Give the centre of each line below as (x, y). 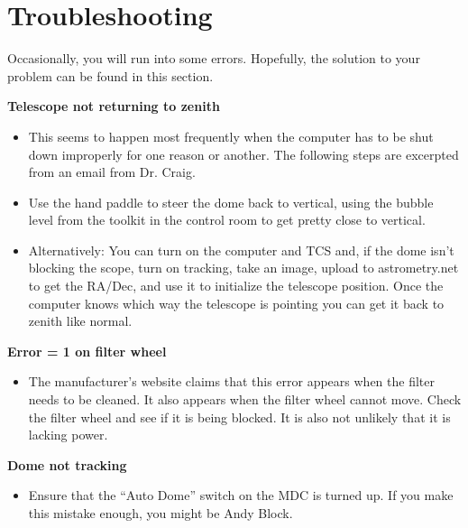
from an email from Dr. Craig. (112, 172)
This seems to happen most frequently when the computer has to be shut (231, 136)
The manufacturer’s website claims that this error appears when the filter (231, 381)
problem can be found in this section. (110, 75)
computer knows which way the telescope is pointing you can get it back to (236, 303)
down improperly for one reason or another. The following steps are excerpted (243, 154)
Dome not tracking (67, 464)
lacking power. (68, 435)
